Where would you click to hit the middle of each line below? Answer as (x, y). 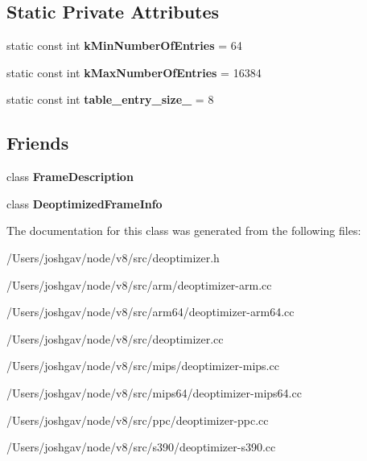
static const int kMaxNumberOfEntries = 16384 (134, 72)
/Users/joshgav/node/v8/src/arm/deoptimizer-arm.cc (139, 284)
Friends (38, 143)
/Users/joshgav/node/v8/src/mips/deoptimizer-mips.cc (143, 366)
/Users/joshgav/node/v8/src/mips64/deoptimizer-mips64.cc (154, 392)
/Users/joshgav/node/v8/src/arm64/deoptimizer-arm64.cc (151, 312)
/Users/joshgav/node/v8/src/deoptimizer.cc (115, 338)
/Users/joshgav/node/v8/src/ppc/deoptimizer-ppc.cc (138, 420)
